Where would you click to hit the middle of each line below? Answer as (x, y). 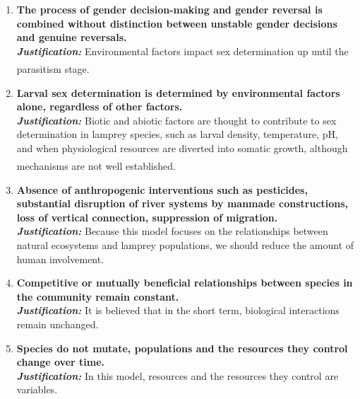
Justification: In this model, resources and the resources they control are (178, 375)
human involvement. (60, 259)
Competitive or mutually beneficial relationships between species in (185, 283)
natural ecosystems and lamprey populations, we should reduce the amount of (185, 245)
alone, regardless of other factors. (100, 106)
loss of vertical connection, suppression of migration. (147, 217)
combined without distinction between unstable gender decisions (177, 23)
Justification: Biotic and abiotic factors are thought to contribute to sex (176, 120)
